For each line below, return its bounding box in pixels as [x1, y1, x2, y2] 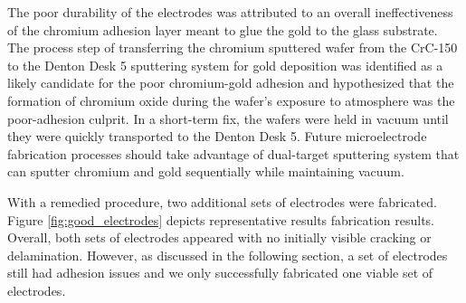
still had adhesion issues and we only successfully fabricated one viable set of [7, 263, 433, 282]
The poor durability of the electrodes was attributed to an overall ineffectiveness [7, 3, 453, 21]
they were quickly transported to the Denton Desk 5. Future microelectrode [7, 127, 427, 146]
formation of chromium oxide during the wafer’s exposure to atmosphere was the [7, 90, 455, 109]
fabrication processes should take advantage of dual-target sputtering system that [7, 144, 460, 163]
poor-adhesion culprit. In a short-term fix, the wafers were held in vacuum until [7, 109, 449, 128]
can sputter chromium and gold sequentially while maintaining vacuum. [7, 162, 404, 181]
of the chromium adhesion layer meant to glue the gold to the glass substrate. [7, 20, 438, 39]
